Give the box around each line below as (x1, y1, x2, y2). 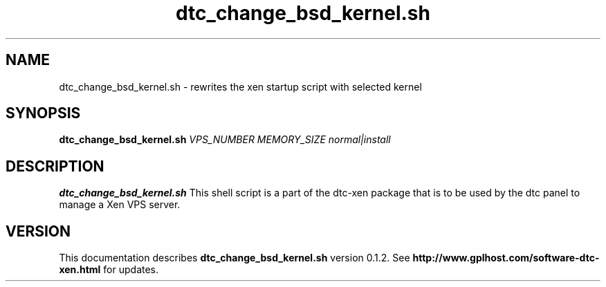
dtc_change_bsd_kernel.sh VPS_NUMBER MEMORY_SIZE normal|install (59, 133, 391, 146)
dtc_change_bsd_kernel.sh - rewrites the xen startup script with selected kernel (59, 80, 422, 93)
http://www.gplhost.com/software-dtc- (412, 252, 600, 264)
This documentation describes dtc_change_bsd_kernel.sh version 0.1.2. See (59, 252, 410, 264)
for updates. (103, 263, 159, 276)
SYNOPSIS (6, 104, 81, 122)
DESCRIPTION (6, 157, 104, 175)
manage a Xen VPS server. (59, 198, 181, 211)
